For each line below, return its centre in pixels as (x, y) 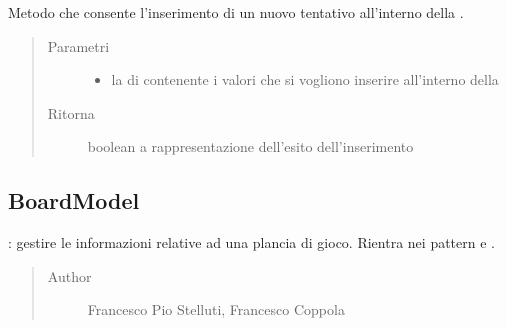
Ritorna (71, 112)
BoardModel (74, 200)
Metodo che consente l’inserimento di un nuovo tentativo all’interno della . (236, 12)
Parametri (78, 45)
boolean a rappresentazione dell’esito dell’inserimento (250, 146)
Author (69, 275)
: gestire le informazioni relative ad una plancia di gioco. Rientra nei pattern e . (251, 242)
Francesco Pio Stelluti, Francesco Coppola (216, 309)
